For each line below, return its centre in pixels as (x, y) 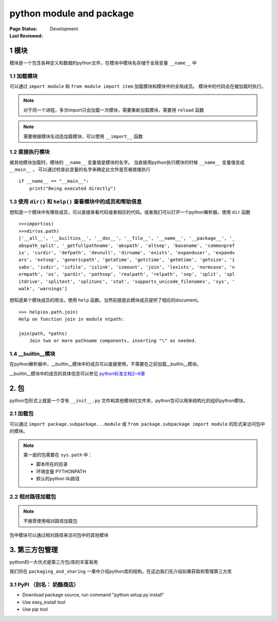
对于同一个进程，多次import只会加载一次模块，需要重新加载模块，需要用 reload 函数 (114, 110)
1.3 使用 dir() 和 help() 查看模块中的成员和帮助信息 (76, 201)
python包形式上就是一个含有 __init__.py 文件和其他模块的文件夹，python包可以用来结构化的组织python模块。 (129, 400)
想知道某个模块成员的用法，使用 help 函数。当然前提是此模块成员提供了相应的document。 (106, 300)
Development (64, 29)
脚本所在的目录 (52, 464)
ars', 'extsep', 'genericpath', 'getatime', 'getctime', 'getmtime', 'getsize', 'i (127, 260)
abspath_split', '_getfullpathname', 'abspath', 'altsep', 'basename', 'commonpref (127, 246)
